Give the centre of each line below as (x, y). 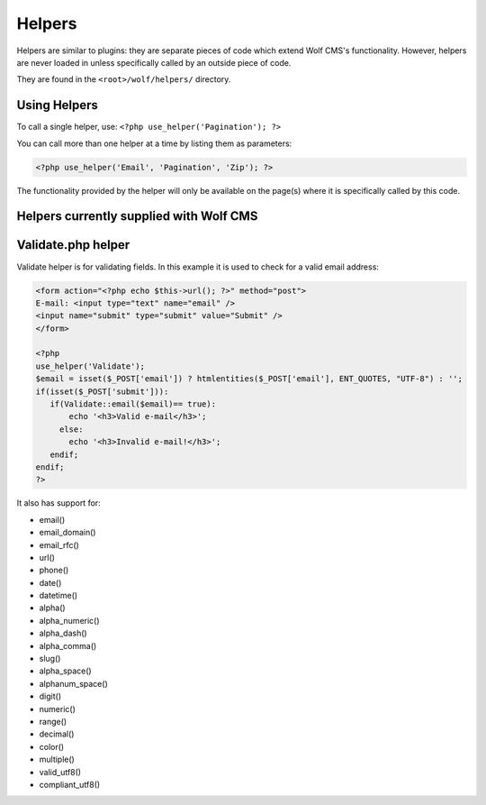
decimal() (57, 734)
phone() (54, 570)
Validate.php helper (73, 245)
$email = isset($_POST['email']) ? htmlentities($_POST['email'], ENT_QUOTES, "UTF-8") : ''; (249, 379)
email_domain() (67, 533)
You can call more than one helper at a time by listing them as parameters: (154, 143)
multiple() (57, 759)
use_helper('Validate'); (90, 366)
